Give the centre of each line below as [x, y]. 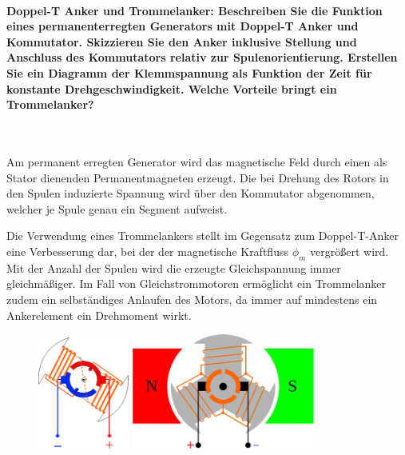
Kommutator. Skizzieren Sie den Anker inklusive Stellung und [182, 41]
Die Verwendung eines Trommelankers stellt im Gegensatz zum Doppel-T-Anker [202, 235]
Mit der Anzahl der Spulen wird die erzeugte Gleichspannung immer [174, 267]
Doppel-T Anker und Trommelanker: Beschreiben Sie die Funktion [195, 10]
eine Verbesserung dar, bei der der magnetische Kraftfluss [147, 251]
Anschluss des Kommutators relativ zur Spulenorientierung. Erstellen [202, 57]
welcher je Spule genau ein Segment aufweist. [117, 208]
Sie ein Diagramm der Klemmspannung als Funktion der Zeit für [189, 72]
